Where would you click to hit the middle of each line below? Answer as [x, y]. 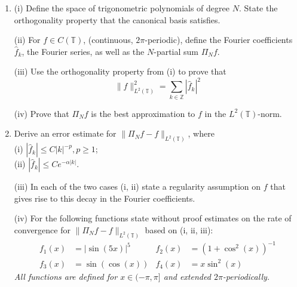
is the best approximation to [143, 113]
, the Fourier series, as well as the [83, 51]
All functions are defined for [66, 276]
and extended [187, 276]
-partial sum [176, 51]
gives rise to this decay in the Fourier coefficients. [105, 198]
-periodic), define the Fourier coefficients [219, 40]
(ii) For [27, 40]
